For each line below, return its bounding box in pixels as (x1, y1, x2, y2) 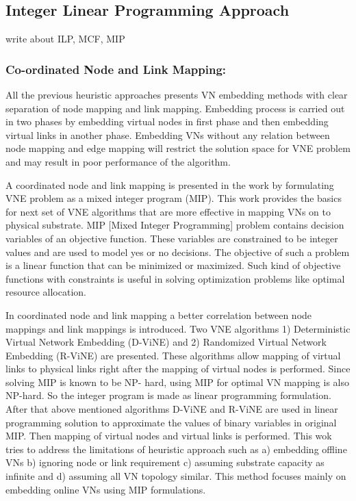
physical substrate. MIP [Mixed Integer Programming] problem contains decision (5, 218, 344, 232)
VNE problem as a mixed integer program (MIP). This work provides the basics (5, 191, 342, 205)
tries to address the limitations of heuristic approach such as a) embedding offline (5, 441, 347, 456)
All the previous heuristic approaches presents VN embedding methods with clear (5, 88, 348, 102)
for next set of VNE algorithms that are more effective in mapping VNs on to (5, 204, 331, 218)
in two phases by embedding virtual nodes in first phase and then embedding (5, 114, 329, 129)
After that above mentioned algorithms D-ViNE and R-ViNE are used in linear (5, 402, 338, 416)
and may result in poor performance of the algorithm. (5, 154, 231, 168)
